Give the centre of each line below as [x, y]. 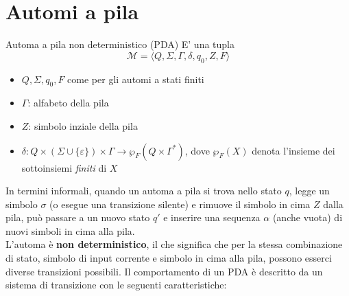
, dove [197, 150]
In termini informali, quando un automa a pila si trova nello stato [144, 191]
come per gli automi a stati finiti [136, 79]
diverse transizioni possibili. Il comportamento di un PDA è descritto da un [164, 271]
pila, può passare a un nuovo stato [78, 217]
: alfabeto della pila [68, 103]
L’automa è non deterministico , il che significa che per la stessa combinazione [174, 244]
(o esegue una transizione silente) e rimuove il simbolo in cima [180, 204]
